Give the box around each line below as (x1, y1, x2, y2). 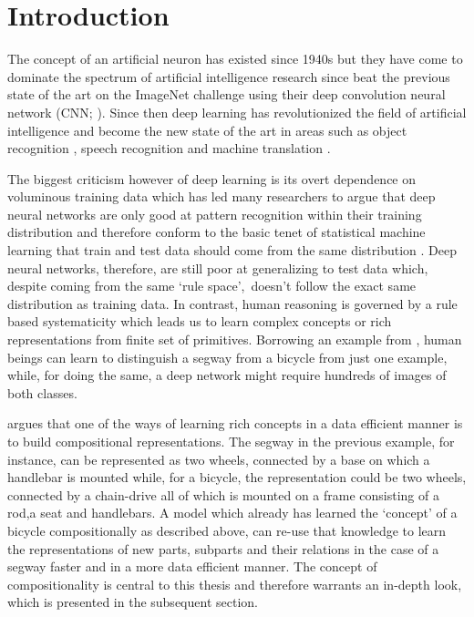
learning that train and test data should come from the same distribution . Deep (7, 241, 458, 260)
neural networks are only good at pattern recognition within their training (7, 204, 422, 223)
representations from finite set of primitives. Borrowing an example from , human (7, 330, 462, 349)
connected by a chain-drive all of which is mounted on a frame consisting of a (7, 485, 439, 504)
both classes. (7, 383, 77, 402)
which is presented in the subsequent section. (7, 592, 258, 612)
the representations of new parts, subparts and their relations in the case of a (7, 539, 439, 558)
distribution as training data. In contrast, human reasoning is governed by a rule (7, 293, 458, 313)
